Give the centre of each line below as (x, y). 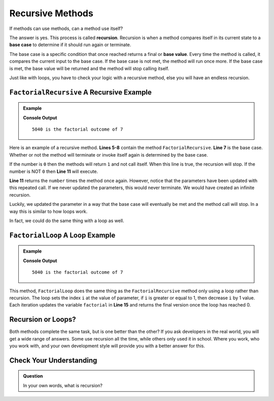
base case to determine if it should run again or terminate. (70, 45)
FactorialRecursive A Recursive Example (81, 92)
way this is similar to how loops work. (48, 211)
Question (33, 376)
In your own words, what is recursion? (63, 385)
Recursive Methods (51, 13)
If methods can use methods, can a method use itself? (66, 28)
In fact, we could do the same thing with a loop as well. (67, 221)
